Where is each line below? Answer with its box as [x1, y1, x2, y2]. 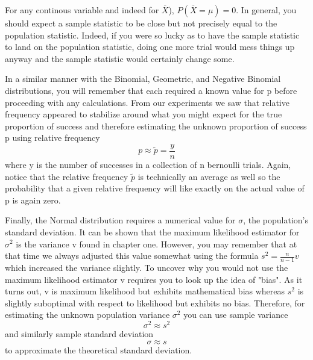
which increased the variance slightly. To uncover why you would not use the [5, 261, 288, 273]
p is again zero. [5, 193, 61, 206]
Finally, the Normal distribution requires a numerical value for [5, 214, 236, 226]
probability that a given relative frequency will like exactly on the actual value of [5, 182, 305, 194]
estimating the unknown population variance [5, 308, 170, 321]
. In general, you [236, 4, 297, 16]
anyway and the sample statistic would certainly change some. [5, 52, 235, 64]
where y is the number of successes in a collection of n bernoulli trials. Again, [5, 158, 291, 170]
